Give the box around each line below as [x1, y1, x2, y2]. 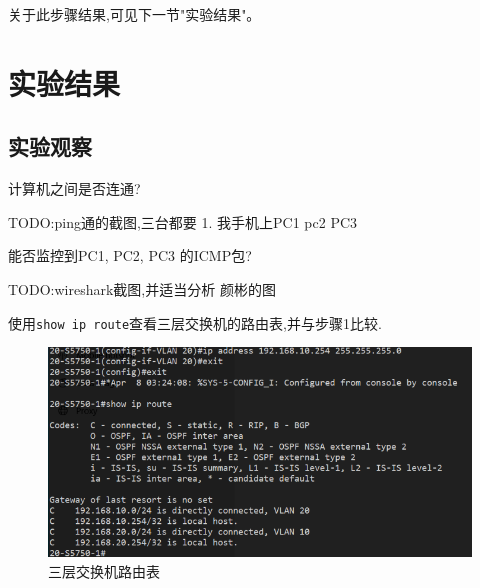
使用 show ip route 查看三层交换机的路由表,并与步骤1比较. [8, 312, 382, 333]
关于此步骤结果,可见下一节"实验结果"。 [8, 4, 261, 24]
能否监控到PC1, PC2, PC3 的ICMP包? [8, 245, 252, 266]
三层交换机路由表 [48, 561, 160, 581]
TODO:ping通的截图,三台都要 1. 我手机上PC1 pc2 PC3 [8, 211, 358, 232]
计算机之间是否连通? [8, 178, 141, 199]
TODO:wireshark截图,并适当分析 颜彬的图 [8, 278, 276, 299]
